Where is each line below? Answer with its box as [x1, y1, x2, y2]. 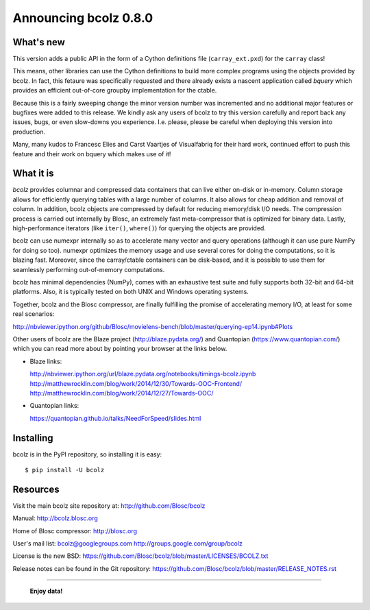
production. [12, 127, 46, 136]
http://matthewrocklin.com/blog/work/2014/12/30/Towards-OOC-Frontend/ [29, 379, 243, 387]
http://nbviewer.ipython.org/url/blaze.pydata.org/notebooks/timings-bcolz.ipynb [29, 370, 256, 378]
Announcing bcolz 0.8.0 [12, 10, 153, 25]
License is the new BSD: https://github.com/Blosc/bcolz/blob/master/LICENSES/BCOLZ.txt [12, 552, 269, 560]
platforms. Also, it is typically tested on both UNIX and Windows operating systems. [12, 288, 249, 296]
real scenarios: [12, 310, 55, 318]
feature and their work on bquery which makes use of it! [12, 149, 171, 158]
